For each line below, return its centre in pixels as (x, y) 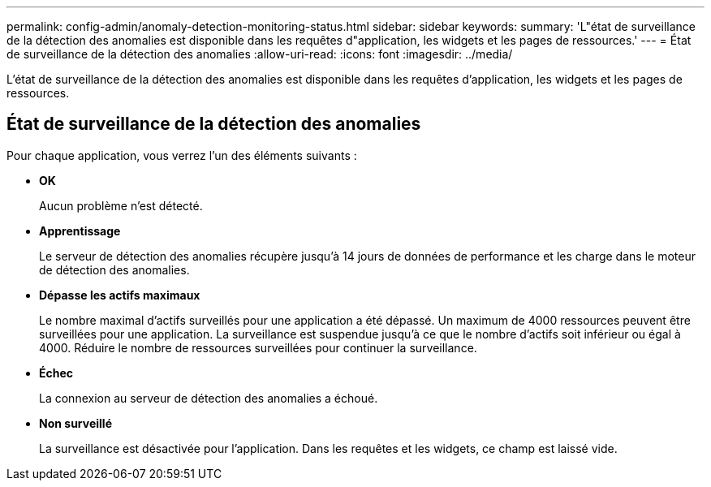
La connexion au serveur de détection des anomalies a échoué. (209, 398)
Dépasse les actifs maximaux (120, 295)
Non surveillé (75, 423)
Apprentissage (80, 231)
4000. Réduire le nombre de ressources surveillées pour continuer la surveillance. (258, 347)
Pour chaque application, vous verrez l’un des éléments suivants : (182, 155)
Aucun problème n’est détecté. (121, 205)
